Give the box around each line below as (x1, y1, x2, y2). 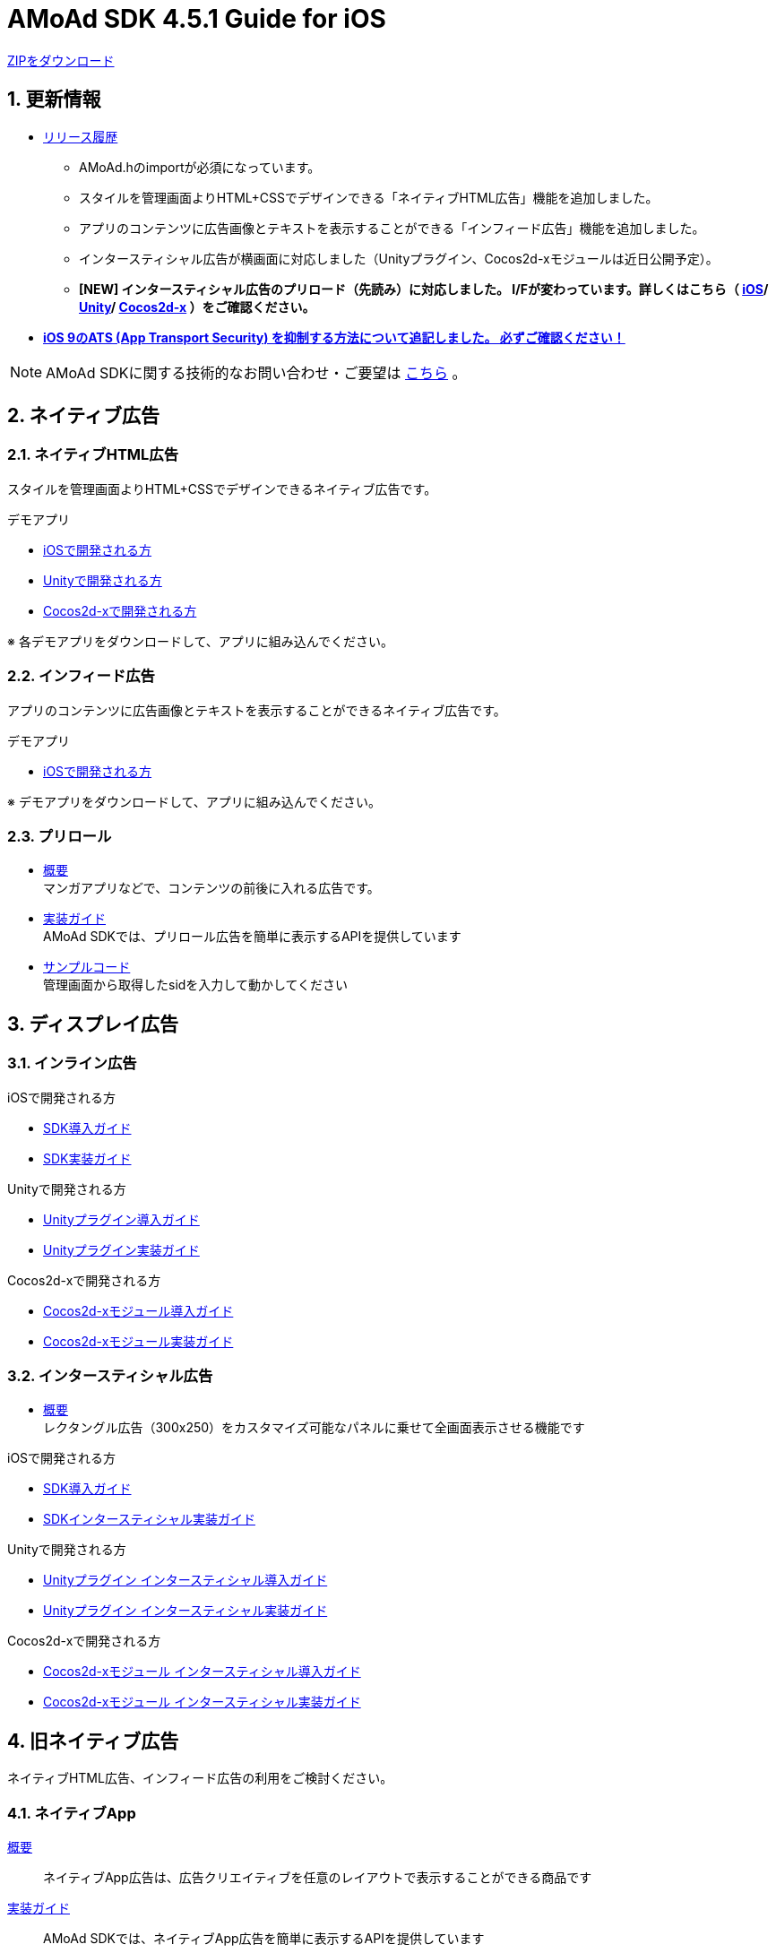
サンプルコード (43, 959, 131, 975)
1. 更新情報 (7, 88, 101, 111)
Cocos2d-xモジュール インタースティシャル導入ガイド (43, 1664, 361, 1680)
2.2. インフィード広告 (7, 667, 155, 686)
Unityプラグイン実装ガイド (43, 1241, 200, 1257)
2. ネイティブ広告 (7, 404, 160, 428)
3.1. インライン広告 (7, 1054, 137, 1073)
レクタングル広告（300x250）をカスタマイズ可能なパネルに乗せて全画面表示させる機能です (43, 1420, 585, 1436)
